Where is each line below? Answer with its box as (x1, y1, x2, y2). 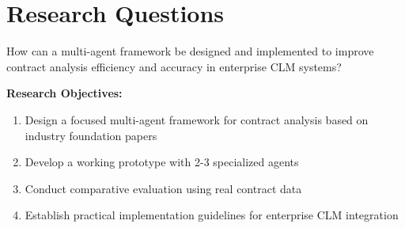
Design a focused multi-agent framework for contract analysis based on (25, 111, 369, 127)
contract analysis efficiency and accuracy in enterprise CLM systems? (6, 58, 342, 74)
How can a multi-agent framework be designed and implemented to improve (6, 43, 374, 59)
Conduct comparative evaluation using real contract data (25, 180, 302, 196)
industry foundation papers (25, 127, 157, 143)
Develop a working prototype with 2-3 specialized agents (25, 154, 299, 170)
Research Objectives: (6, 85, 123, 101)
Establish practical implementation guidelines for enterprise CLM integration (25, 207, 399, 223)
